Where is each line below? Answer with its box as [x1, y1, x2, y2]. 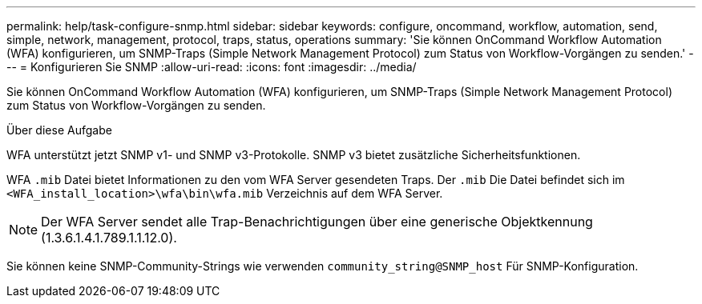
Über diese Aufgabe [6, 123, 112, 137]
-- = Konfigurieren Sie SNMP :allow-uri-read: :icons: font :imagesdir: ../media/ [6, 60, 417, 74]
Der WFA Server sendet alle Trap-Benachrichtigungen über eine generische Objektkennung [41, 214, 593, 230]
